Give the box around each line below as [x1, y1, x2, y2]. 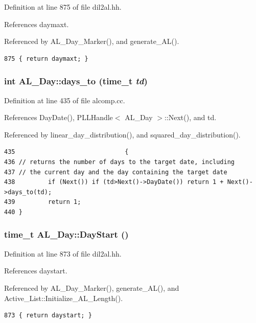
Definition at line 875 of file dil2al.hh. [4, 2, 122, 12]
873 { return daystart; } [4, 312, 92, 319]
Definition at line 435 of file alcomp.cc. [4, 95, 125, 105]
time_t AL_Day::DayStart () [4, 228, 129, 241]
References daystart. [4, 265, 67, 276]
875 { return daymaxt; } [4, 55, 88, 62]
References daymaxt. [4, 18, 69, 29]
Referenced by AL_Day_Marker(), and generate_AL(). [4, 36, 179, 47]
